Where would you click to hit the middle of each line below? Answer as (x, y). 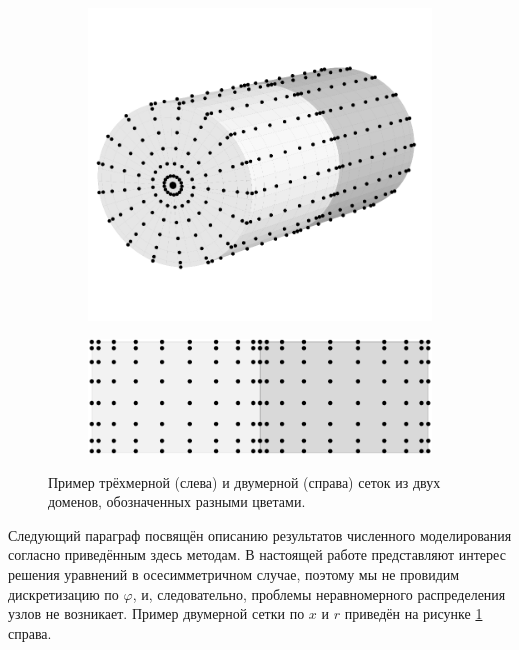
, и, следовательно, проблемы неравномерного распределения (319, 593)
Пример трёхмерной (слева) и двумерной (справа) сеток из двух (244, 481)
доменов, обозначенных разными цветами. (177, 501)
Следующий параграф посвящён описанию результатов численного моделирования (260, 534)
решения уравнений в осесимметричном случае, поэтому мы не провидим (234, 573)
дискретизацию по (63, 593)
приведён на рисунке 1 (413, 613)
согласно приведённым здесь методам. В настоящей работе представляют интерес (257, 554)
